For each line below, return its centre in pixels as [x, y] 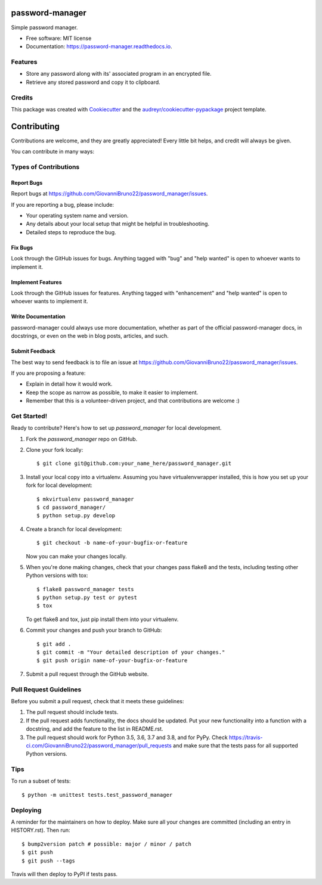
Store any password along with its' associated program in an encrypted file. [119, 74]
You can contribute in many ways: [53, 151]
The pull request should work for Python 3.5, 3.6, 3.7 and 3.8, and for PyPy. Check [127, 737]
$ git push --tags [49, 861]
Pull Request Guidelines [46, 690]
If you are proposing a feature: [48, 373]
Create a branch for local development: [74, 529]
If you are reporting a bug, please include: [63, 204]
